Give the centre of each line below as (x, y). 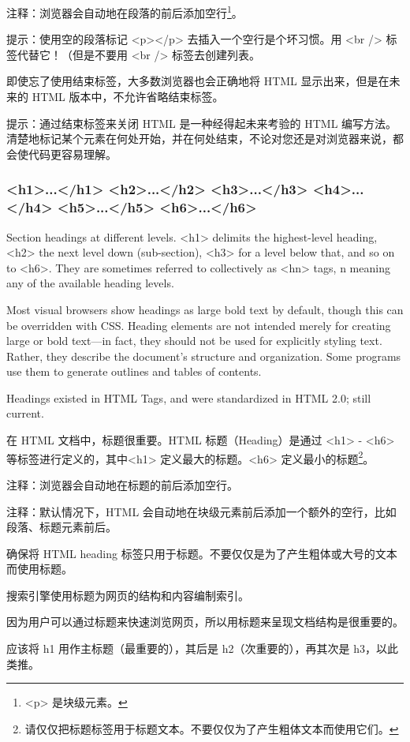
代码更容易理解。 (72, 154)
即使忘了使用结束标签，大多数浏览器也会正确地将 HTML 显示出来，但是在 (198, 81)
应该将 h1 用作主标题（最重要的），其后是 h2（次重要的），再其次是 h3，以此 (202, 648)
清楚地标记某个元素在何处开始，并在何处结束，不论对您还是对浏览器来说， (199, 139)
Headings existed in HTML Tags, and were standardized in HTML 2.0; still (189, 397)
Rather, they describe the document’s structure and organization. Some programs (204, 356)
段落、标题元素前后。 (61, 527)
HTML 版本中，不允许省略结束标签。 (128, 97)
